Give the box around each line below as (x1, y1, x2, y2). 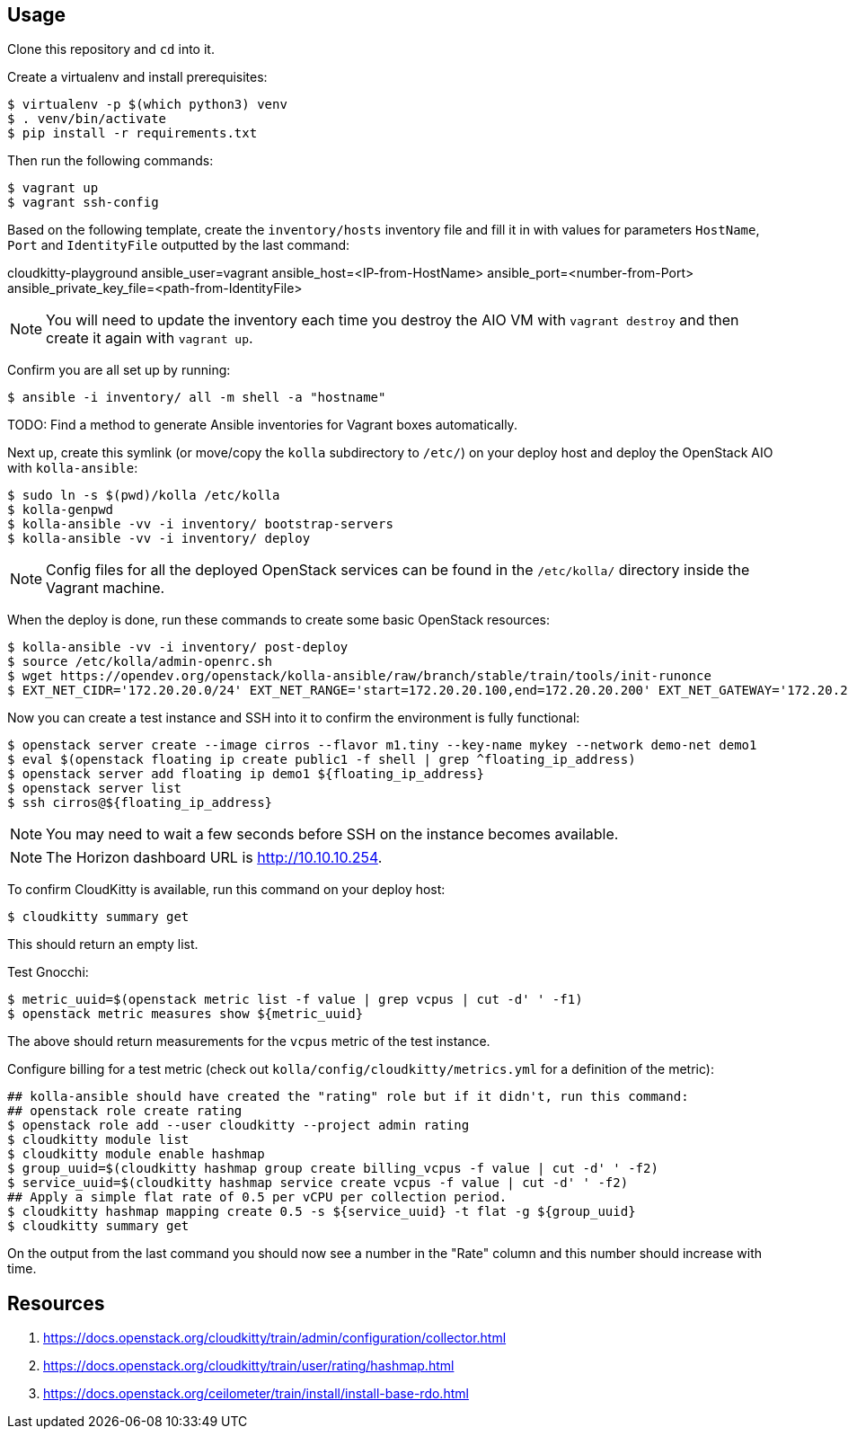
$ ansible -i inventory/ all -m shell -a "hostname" (7, 390, 386, 405)
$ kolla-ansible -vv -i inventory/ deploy (7, 531, 311, 546)
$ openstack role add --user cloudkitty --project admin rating (7, 1118, 470, 1133)
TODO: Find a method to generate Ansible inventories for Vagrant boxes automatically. (7, 417, 517, 433)
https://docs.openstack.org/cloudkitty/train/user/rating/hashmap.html (43, 1358, 455, 1374)
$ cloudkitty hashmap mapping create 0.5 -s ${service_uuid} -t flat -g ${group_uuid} (7, 1204, 636, 1219)
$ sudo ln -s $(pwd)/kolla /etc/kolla (7, 488, 280, 503)
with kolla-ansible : (7, 460, 138, 476)
